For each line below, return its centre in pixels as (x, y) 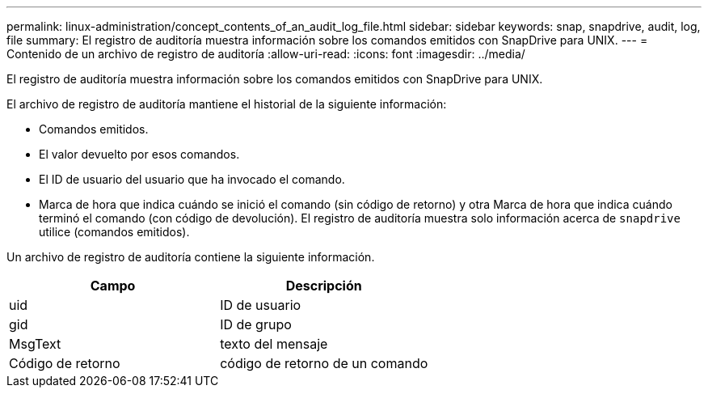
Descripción (324, 286)
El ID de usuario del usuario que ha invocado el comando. (192, 179)
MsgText (35, 344)
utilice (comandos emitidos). (114, 232)
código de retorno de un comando (324, 363)
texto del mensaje (274, 344)
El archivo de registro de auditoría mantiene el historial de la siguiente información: (227, 104)
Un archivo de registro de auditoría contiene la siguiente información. (191, 257)
